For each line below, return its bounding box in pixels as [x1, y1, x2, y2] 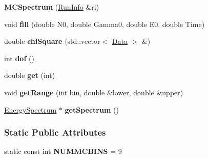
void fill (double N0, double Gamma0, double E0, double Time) [4, 18, 205, 29]
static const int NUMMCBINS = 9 [4, 146, 122, 156]
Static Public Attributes [4, 126, 106, 139]
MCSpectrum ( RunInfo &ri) [4, 2, 99, 12]
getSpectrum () [65, 104, 119, 115]
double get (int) [4, 70, 55, 81]
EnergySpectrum [4, 104, 57, 115]
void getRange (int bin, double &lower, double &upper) [4, 87, 183, 97]
